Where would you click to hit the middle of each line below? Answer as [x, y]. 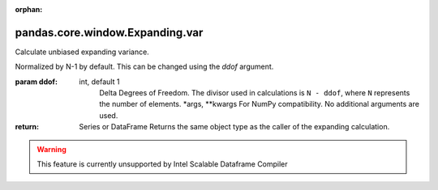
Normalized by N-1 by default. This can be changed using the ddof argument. [144, 67]
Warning [52, 149]
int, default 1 [99, 82]
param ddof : [36, 82]
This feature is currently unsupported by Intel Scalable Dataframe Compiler [162, 164]
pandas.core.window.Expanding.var [109, 32]
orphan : [29, 9]
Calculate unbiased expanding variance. [82, 52]
